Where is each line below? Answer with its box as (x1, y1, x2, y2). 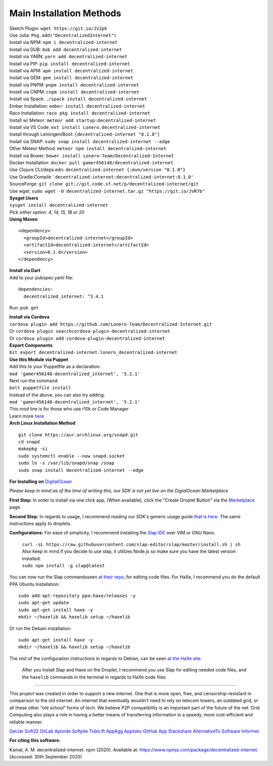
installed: (22, 555, 41, 561)
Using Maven (9, 216, 38, 222)
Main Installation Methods (9, 8, 121, 19)
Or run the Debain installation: (9, 625, 72, 632)
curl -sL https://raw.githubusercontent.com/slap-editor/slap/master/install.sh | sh (22, 542, 241, 547)
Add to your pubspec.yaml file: (9, 275, 73, 281)
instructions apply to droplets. (9, 520, 72, 526)
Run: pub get (9, 305, 39, 310)
